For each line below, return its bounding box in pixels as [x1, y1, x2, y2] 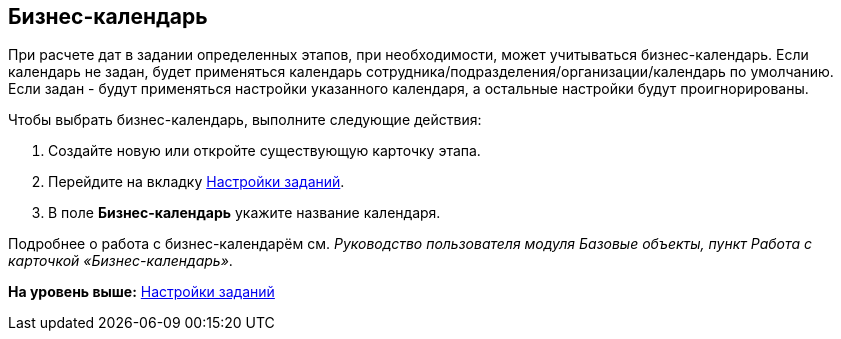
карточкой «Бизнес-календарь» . [8, 252, 233, 270]
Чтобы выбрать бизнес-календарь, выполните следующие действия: [8, 111, 482, 129]
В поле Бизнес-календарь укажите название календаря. [48, 204, 441, 222]
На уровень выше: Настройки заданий [8, 283, 275, 301]
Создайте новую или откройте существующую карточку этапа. [48, 142, 481, 160]
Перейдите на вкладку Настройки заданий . [48, 173, 345, 191]
